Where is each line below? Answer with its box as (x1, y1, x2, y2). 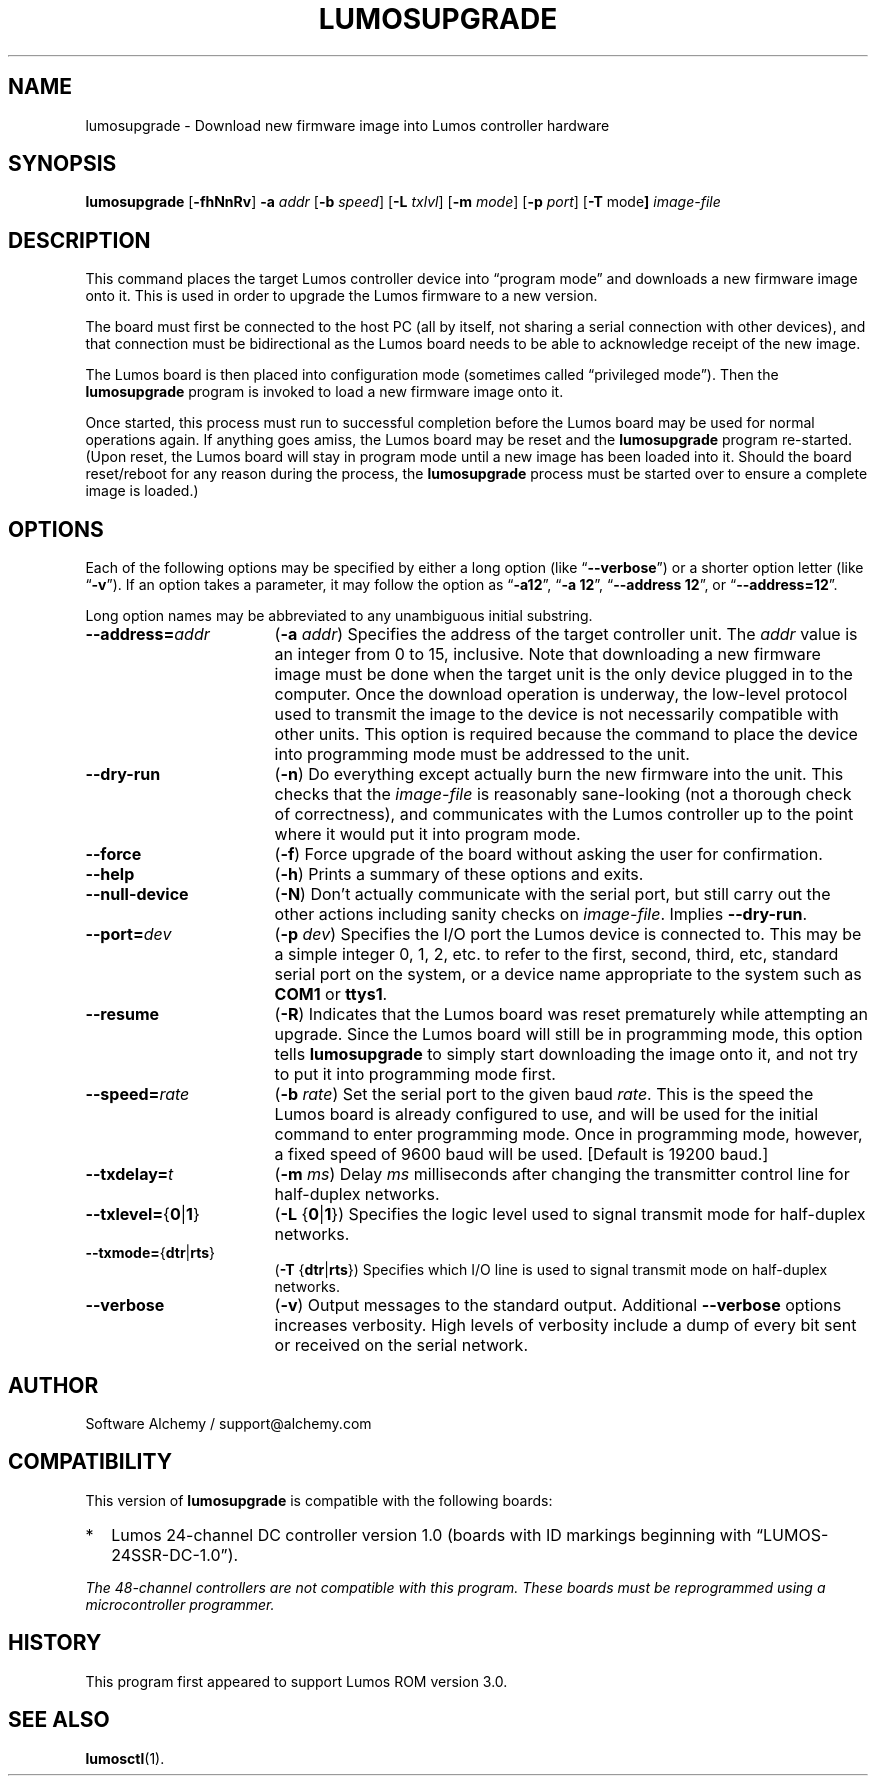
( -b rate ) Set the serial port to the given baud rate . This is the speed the (274, 1084, 814, 1105)
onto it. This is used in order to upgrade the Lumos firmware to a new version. (85, 287, 598, 305)
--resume (85, 1004, 160, 1025)
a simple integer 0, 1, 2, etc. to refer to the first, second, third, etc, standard (274, 944, 839, 965)
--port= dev (85, 924, 172, 945)
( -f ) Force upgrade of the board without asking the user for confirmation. (274, 844, 823, 865)
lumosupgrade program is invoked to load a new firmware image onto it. (85, 383, 564, 401)
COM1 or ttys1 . (274, 984, 388, 1005)
